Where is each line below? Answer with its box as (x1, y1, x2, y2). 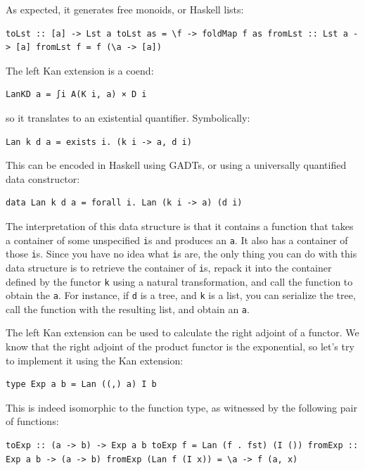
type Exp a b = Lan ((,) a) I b (6, 379, 157, 390)
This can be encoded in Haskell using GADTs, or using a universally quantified (6, 158, 347, 172)
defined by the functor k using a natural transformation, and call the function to (6, 274, 353, 288)
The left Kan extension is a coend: (6, 63, 154, 77)
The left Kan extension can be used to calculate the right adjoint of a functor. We (6, 325, 359, 340)
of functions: (6, 414, 59, 428)
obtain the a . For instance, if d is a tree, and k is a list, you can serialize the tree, (6, 288, 356, 303)
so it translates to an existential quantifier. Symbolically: (6, 110, 250, 125)
